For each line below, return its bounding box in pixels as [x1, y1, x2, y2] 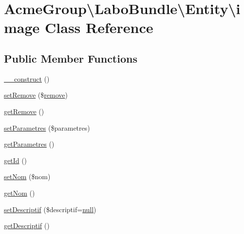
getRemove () [4, 106, 44, 116]
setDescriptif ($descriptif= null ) [4, 204, 96, 214]
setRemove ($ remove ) [4, 90, 68, 100]
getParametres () [4, 139, 55, 149]
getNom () [4, 187, 35, 198]
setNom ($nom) [4, 171, 51, 182]
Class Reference [45, 17, 153, 37]
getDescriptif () [4, 220, 50, 231]
